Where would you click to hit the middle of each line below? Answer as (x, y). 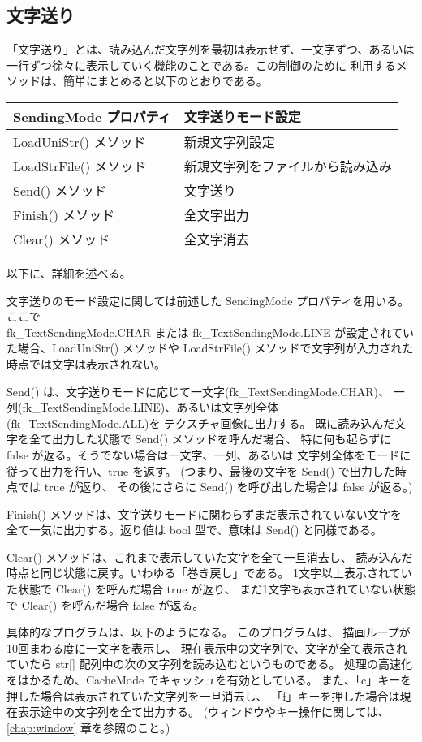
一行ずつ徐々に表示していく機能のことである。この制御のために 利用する (201, 65)
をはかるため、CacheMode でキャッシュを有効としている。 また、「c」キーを (209, 680)
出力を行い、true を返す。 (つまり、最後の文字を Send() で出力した (217, 470)
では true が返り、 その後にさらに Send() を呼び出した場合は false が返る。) (215, 487)
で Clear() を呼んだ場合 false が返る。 (105, 604)
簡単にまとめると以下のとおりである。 (165, 81)
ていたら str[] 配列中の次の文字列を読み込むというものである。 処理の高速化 (210, 664)
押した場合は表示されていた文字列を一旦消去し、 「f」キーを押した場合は (203, 695)
